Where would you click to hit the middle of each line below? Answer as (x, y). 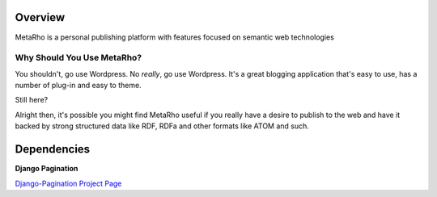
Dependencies (53, 149)
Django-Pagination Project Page (68, 183)
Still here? (32, 100)
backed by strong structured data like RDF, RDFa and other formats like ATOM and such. (162, 126)
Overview (40, 17)
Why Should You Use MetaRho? (78, 58)
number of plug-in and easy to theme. (78, 86)
